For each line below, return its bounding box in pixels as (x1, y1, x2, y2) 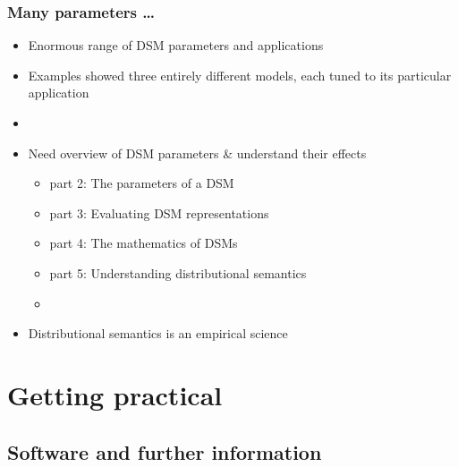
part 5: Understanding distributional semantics (49, 263, 307, 282)
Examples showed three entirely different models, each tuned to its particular (28, 65, 452, 84)
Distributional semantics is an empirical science (28, 324, 288, 343)
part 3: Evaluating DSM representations (49, 203, 269, 222)
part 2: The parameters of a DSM (49, 174, 234, 192)
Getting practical (7, 376, 223, 412)
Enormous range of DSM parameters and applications (28, 36, 324, 55)
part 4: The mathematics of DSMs (49, 233, 238, 252)
